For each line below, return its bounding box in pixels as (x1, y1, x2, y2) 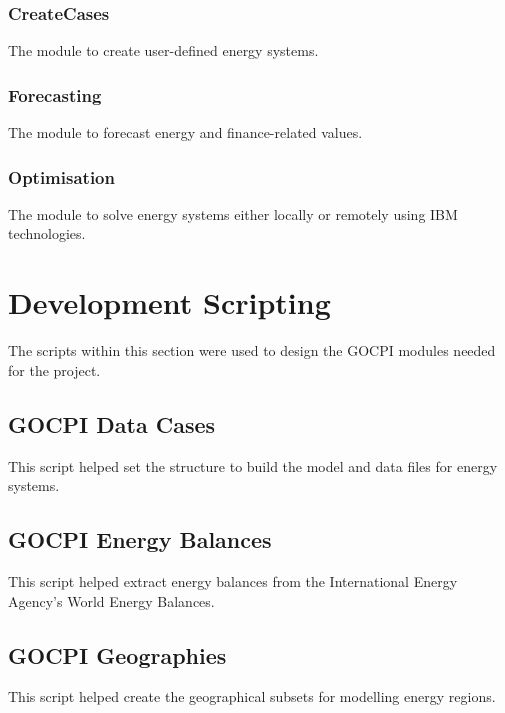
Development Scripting (8, 282, 331, 323)
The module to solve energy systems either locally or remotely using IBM (8, 203, 458, 224)
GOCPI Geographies (8, 639, 227, 670)
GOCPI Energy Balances (8, 524, 272, 555)
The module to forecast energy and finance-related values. (8, 122, 363, 143)
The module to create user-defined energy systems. (8, 40, 319, 61)
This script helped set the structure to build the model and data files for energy (8, 455, 498, 476)
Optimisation (8, 164, 115, 189)
